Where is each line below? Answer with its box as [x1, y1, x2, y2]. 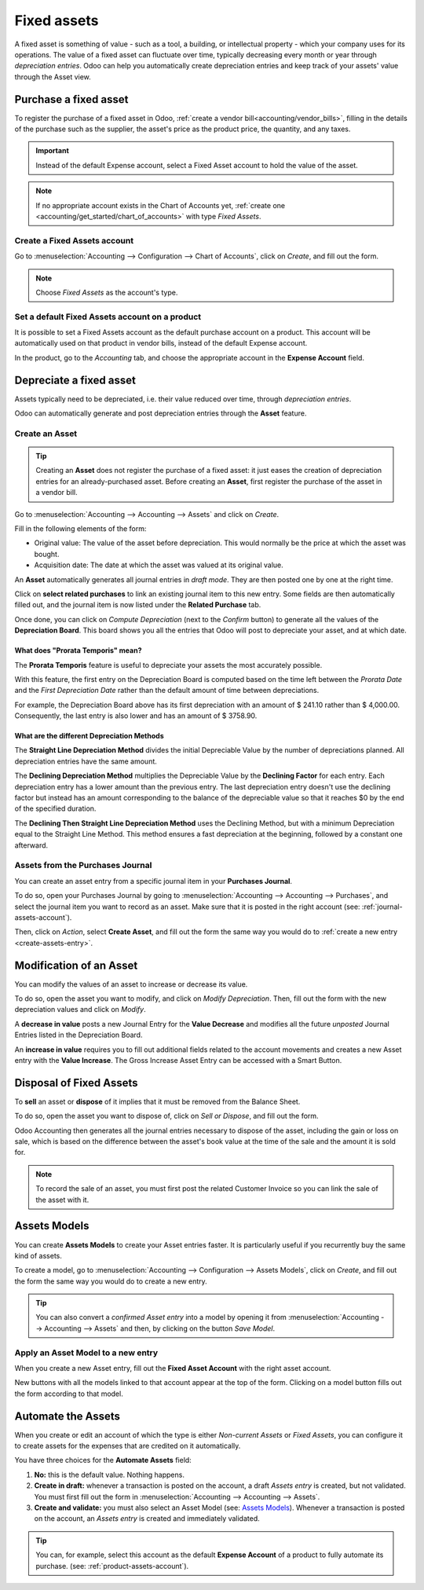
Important [35, 146, 70, 156]
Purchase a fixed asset [14, 93, 129, 106]
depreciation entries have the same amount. [14, 757, 157, 766]
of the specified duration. [14, 804, 97, 813]
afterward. [14, 841, 49, 850]
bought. [34, 549, 60, 559]
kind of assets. [14, 1251, 63, 1260]
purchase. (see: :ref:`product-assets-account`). [35, 1561, 189, 1570]
